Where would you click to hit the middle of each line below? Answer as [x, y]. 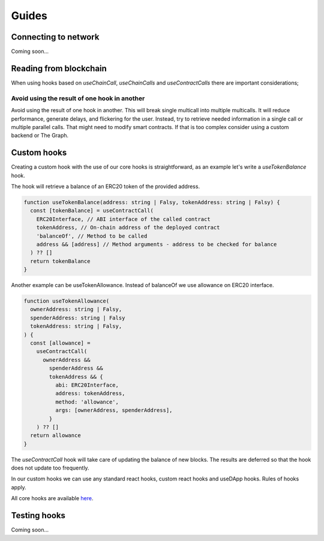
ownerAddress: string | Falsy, [76, 310]
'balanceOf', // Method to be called [92, 236]
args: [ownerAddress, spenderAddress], [114, 410]
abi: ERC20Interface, [87, 385]
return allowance [55, 436]
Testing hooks [38, 515]
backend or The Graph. [40, 136]
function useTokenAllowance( [67, 301]
